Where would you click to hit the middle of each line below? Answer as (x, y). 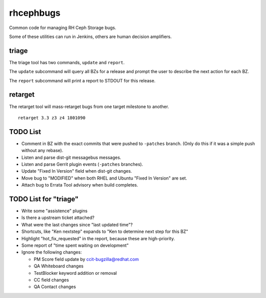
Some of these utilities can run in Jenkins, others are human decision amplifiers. (90, 37)
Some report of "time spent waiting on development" (75, 245)
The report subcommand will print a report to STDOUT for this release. (82, 80)
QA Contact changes (55, 287)
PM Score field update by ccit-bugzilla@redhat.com (86, 259)
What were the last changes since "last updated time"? (77, 224)
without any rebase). (42, 150)
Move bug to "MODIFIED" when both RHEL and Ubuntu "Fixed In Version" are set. (104, 178)
